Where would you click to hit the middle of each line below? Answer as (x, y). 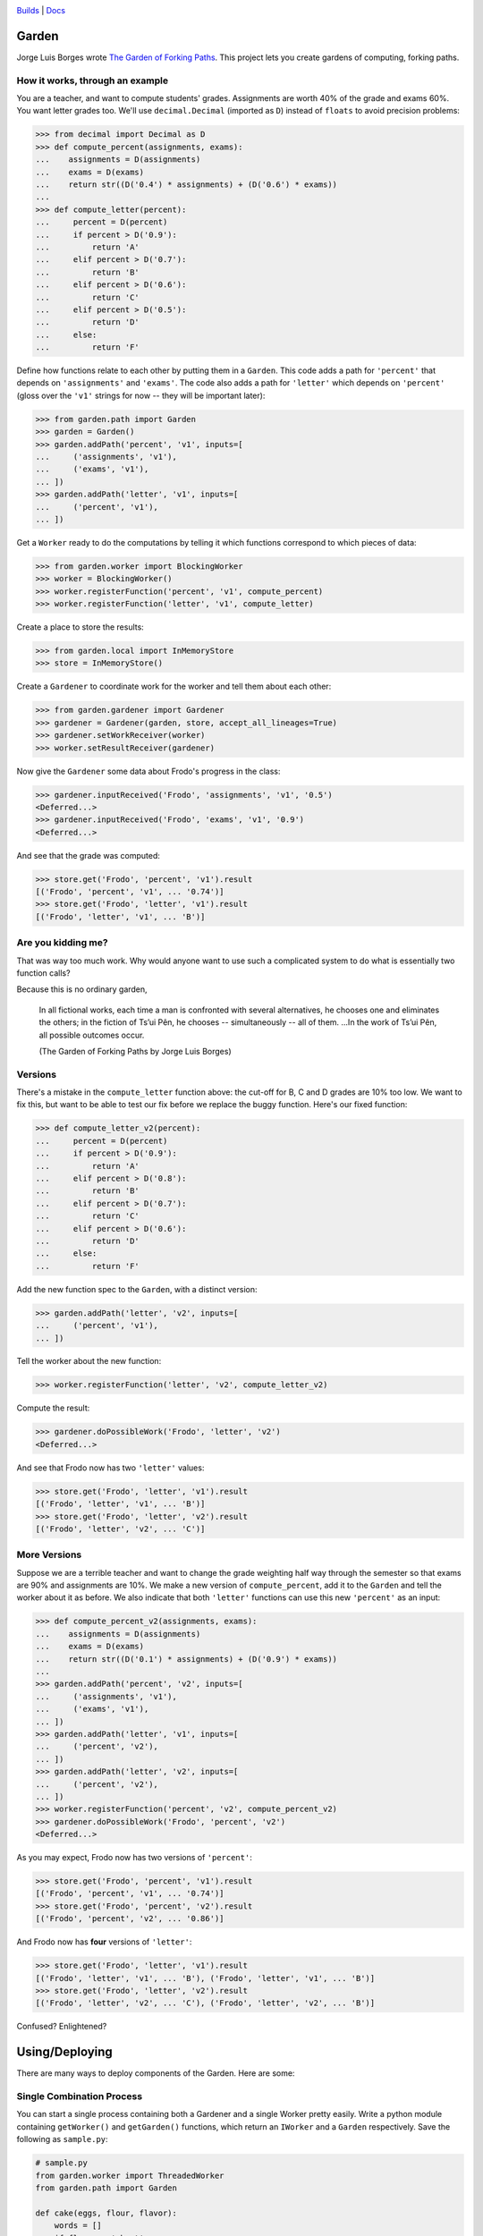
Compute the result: (53, 1408)
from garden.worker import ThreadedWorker (130, 2175)
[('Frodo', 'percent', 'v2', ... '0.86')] (130, 1919)
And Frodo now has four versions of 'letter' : (104, 1942)
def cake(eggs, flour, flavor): (106, 2213)
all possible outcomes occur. (92, 1035)
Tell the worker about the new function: (89, 1361)
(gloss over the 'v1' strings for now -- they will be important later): (141, 395)
